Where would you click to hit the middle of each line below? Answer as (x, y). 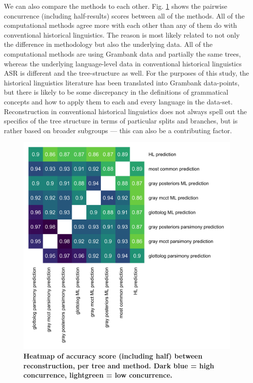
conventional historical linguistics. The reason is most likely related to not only (122, 34)
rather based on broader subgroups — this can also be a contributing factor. (118, 130)
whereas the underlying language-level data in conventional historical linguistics (123, 63)
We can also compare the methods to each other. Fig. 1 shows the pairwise (116, 6)
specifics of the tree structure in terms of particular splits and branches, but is (121, 121)
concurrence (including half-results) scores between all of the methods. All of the (124, 15)
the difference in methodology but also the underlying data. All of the (108, 44)
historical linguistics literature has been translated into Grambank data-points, (122, 82)
